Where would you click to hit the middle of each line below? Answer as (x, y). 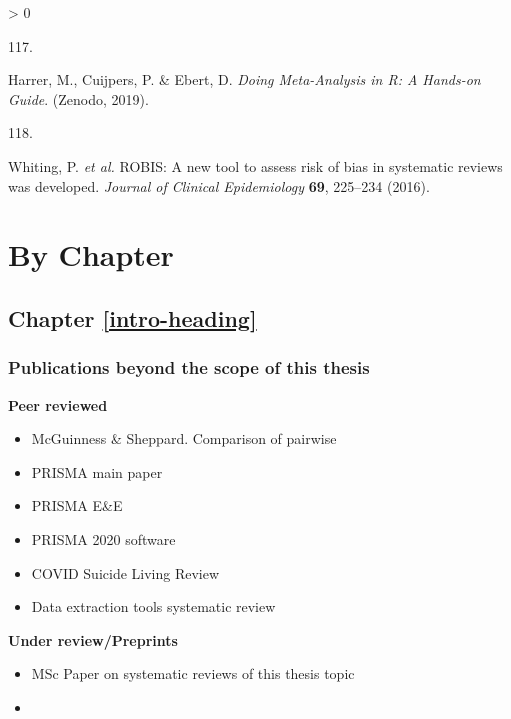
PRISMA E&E (77, 505)
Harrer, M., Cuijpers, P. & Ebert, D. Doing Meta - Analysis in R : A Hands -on (244, 79)
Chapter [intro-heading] (132, 317)
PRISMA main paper (97, 471)
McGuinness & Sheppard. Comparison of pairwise (184, 438)
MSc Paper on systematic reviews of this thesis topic (193, 673)
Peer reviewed (58, 404)
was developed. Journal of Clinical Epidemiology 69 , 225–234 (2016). (219, 185)
